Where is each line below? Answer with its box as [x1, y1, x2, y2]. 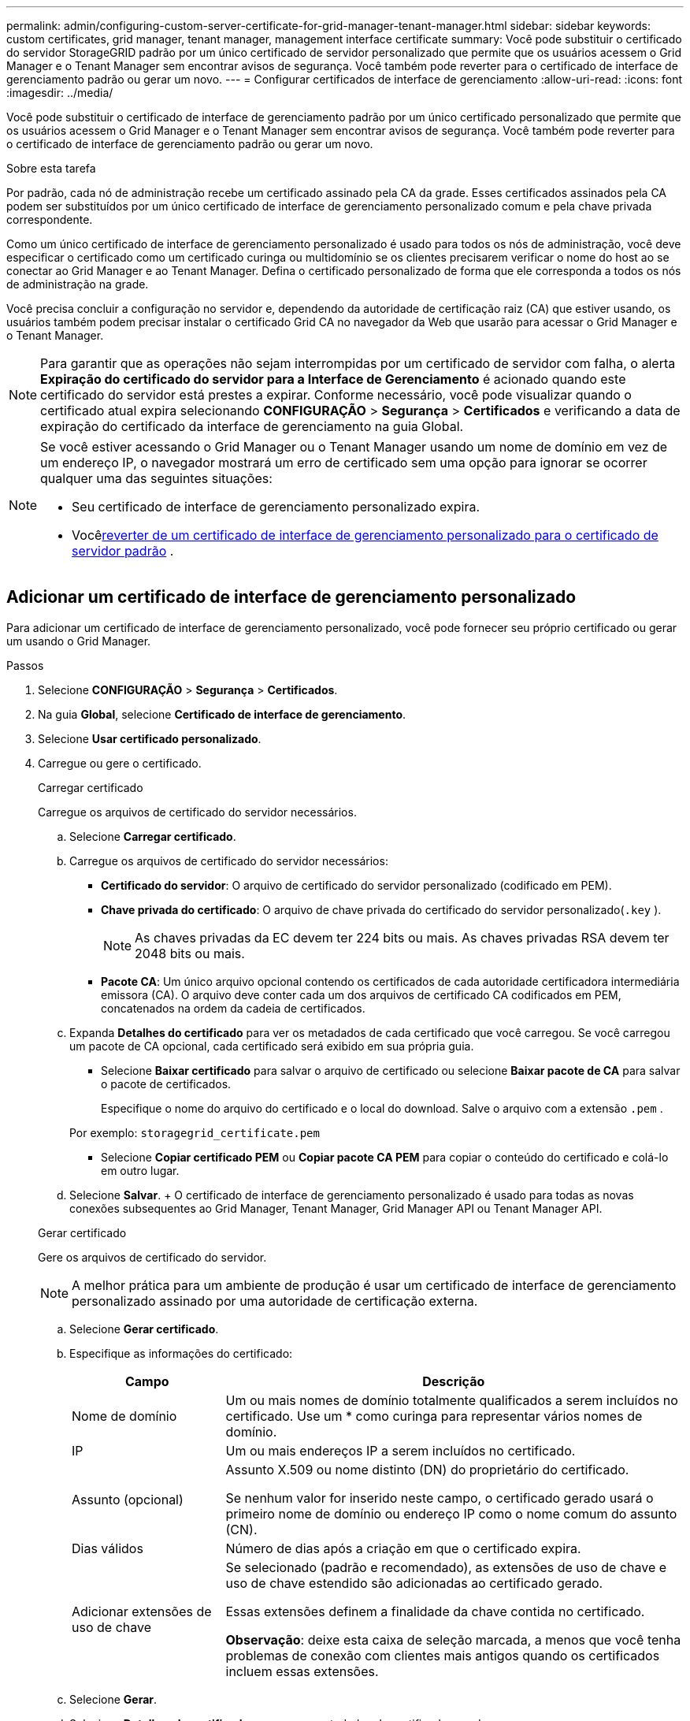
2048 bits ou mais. [135, 945, 245, 961]
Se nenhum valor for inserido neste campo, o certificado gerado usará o [225, 1489, 654, 1506]
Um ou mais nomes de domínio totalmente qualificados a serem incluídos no [225, 1392, 678, 1408]
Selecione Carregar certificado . [69, 829, 236, 843]
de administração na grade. [6, 277, 149, 291]
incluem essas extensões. [225, 1663, 379, 1679]
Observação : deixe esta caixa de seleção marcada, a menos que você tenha [225, 1631, 681, 1648]
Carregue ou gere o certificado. [38, 756, 202, 770]
